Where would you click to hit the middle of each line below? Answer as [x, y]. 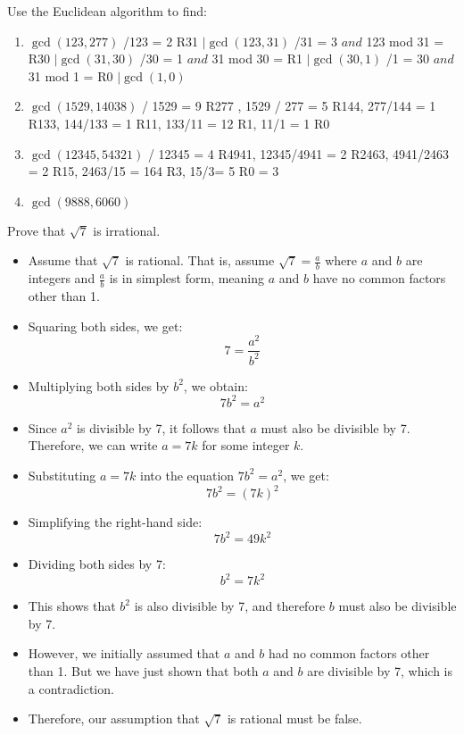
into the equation [187, 475]
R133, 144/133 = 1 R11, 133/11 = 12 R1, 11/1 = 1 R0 [179, 123]
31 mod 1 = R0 [70, 75]
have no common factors [379, 278]
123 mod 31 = [405, 41]
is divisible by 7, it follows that [162, 427]
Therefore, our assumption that [114, 718]
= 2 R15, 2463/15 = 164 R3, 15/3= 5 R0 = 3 [153, 171]
